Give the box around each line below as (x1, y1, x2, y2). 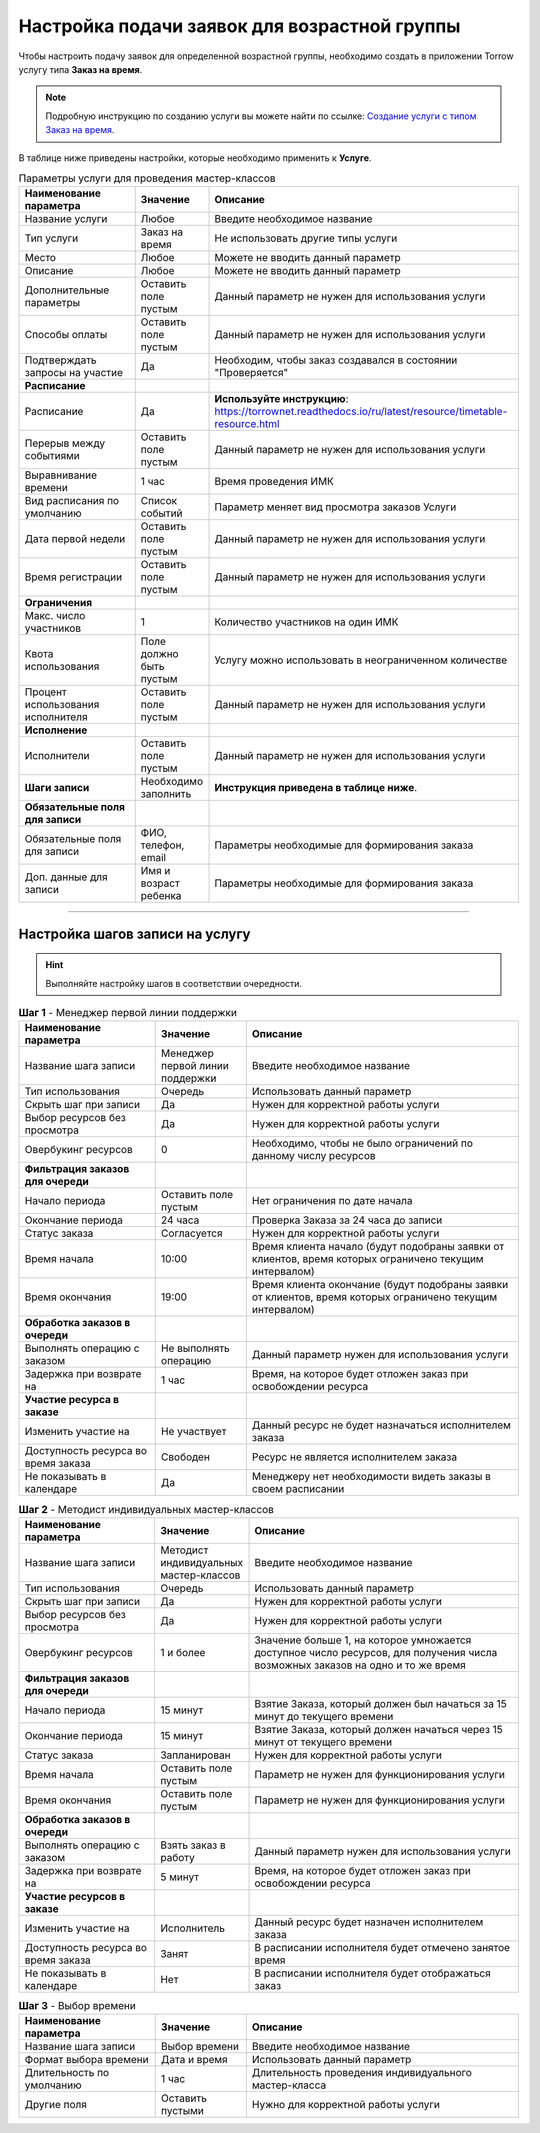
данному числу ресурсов (251, 1149, 376, 1163)
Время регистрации (24, 570, 123, 584)
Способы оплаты (24, 328, 108, 342)
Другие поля (24, 2098, 87, 2112)
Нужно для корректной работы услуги (251, 2098, 440, 2112)
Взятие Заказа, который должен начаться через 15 (254, 1722, 504, 1736)
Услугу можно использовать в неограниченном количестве (214, 653, 508, 667)
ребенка (140, 889, 182, 903)
